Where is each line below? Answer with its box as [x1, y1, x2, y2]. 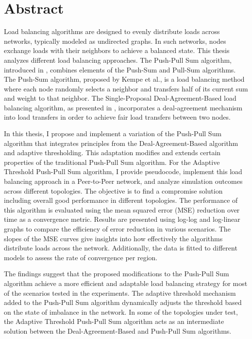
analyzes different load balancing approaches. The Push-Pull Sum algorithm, [4, 54, 232, 65]
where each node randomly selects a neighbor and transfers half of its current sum [4, 83, 248, 93]
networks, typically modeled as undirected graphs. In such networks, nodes [4, 36, 226, 46]
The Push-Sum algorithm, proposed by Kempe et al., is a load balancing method [4, 74, 245, 84]
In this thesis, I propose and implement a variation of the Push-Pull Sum [4, 128, 222, 139]
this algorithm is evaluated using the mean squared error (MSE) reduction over [4, 204, 240, 214]
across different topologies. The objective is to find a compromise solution [4, 185, 223, 196]
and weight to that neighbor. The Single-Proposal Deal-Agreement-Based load [4, 93, 236, 103]
